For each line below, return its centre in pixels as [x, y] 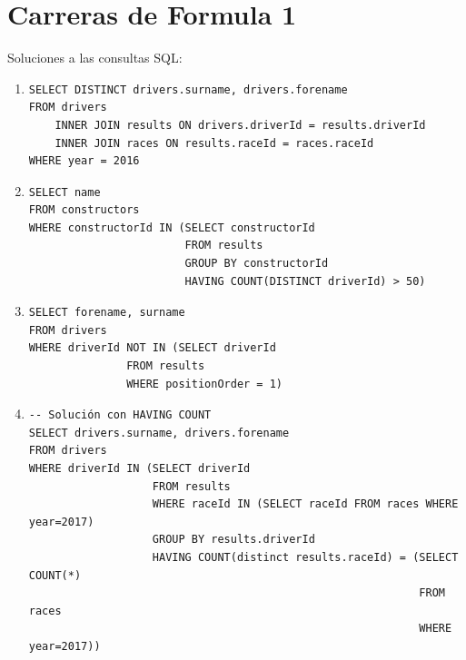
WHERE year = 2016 [84, 161]
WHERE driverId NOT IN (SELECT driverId [152, 348]
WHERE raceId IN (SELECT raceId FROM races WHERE [305, 504]
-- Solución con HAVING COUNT [120, 415]
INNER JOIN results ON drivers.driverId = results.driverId [240, 125]
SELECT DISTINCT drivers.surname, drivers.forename [188, 89]
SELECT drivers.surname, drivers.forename [159, 433]
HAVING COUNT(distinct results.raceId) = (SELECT [305, 557]
